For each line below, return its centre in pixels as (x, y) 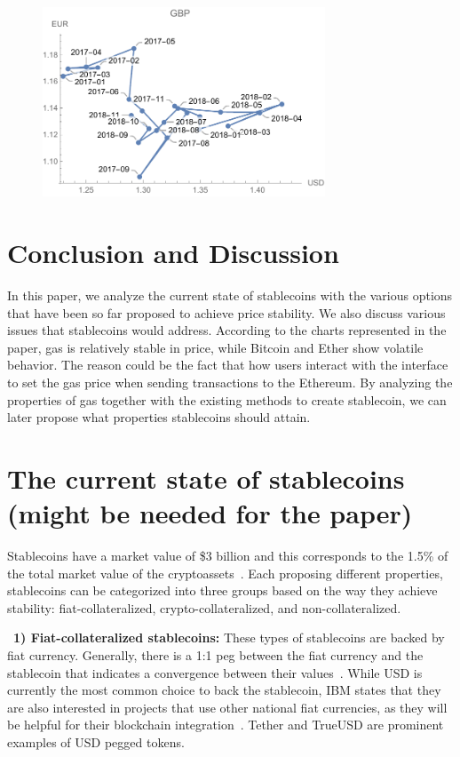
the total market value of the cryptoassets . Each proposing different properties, (225, 573)
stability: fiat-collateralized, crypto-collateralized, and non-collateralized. (204, 607)
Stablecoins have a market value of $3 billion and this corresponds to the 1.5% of (228, 556)
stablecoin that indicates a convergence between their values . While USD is (215, 672)
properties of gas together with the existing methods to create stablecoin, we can (227, 399)
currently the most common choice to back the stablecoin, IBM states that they (224, 690)
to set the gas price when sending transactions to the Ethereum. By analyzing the (230, 382)
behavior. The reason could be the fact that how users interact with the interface (228, 365)
